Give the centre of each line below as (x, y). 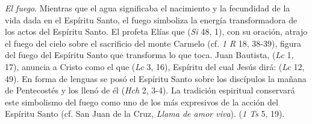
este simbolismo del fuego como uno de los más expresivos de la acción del (142, 102)
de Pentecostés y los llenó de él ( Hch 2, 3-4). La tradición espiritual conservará (150, 90)
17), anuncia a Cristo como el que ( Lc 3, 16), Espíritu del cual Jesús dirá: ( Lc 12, (155, 66)
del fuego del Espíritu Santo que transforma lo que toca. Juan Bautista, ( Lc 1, (149, 55)
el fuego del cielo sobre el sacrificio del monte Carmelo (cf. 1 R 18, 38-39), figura (153, 43)
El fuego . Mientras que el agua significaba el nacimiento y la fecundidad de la (148, 8)
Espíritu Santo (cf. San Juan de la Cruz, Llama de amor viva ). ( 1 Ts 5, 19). (145, 114)
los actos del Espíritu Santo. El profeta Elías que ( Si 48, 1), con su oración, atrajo (156, 31)
